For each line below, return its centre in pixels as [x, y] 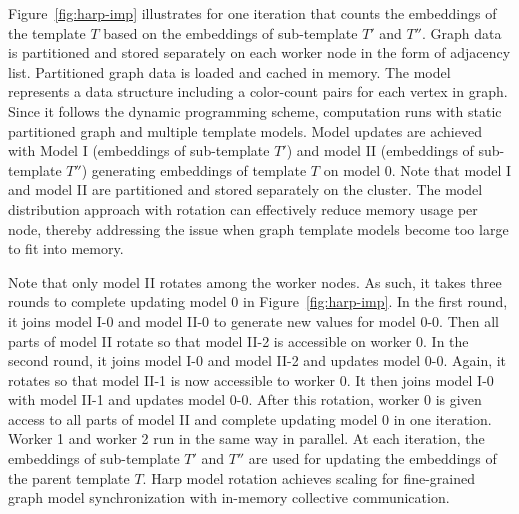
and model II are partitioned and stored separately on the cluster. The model [245, 189]
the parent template [69, 477]
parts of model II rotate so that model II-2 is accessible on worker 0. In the [238, 340]
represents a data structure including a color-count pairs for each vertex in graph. [258, 91]
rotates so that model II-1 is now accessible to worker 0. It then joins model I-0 [251, 379]
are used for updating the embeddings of [372, 458]
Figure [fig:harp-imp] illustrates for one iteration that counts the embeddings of [252, 13]
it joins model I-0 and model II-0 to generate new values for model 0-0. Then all [253, 320]
